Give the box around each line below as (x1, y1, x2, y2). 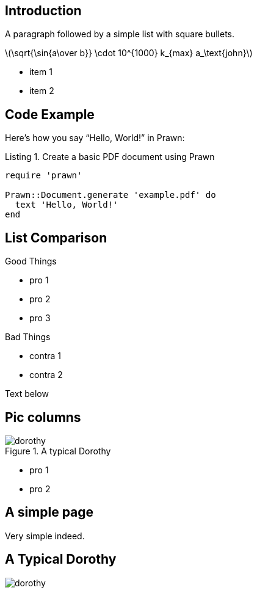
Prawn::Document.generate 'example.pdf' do (5, 190, 216, 200)
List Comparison (5, 230, 107, 246)
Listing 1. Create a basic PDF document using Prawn (5, 151, 215, 162)
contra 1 (29, 351, 62, 362)
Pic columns (5, 409, 81, 425)
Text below (5, 388, 49, 399)
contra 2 (29, 369, 63, 380)
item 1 (29, 67, 52, 78)
